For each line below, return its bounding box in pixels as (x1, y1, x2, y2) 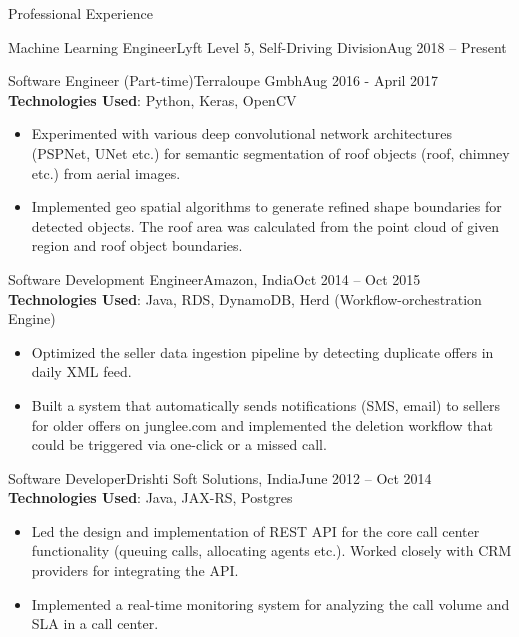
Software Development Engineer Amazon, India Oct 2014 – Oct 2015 (8, 268, 421, 289)
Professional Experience (8, 3, 153, 23)
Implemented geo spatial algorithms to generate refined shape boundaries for (31, 196, 502, 217)
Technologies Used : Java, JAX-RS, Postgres (8, 487, 293, 508)
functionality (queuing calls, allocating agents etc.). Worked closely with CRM (31, 540, 512, 561)
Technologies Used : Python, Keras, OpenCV (8, 89, 297, 110)
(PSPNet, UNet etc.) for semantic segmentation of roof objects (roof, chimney (31, 142, 510, 163)
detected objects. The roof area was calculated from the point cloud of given (31, 215, 500, 236)
